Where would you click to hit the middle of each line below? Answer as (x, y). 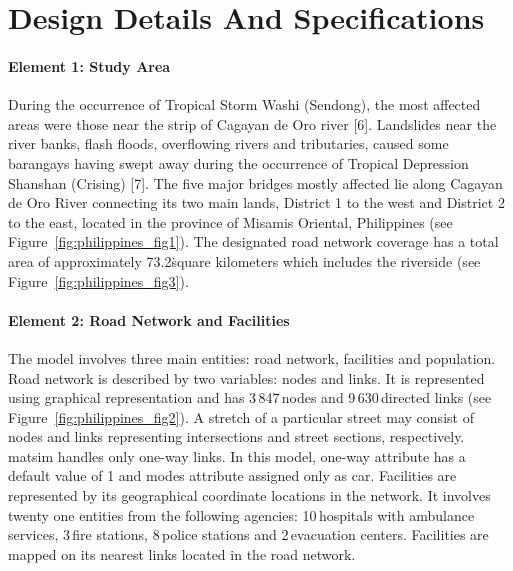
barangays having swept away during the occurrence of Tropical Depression (238, 162)
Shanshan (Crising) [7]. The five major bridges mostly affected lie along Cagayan (255, 182)
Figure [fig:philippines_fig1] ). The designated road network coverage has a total (253, 241)
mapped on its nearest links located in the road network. (182, 553)
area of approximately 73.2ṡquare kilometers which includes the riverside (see (244, 260)
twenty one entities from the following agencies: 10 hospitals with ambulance (241, 514)
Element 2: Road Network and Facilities (149, 319)
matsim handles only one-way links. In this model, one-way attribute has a (237, 455)
